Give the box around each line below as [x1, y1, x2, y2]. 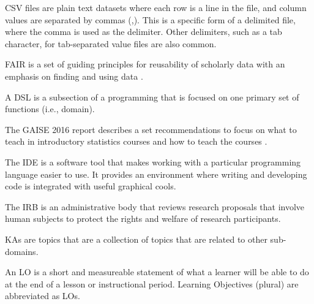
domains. [5, 245, 39, 257]
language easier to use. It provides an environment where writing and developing [5, 167, 307, 180]
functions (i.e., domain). [5, 102, 95, 115]
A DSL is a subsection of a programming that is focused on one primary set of [5, 90, 299, 103]
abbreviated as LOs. [5, 289, 80, 302]
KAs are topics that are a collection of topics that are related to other [5, 232, 267, 245]
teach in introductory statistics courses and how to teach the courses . [5, 135, 267, 148]
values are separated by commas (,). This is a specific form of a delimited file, [5, 13, 296, 26]
